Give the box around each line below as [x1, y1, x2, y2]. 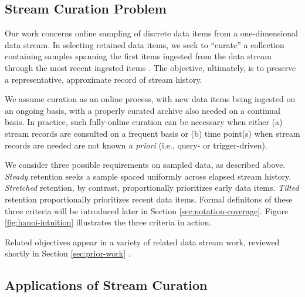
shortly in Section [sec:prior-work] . [5, 247, 131, 259]
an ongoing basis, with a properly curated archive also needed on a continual [5, 104, 280, 116]
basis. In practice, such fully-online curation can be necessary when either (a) [5, 116, 283, 128]
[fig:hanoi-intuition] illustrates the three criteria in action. [5, 216, 212, 228]
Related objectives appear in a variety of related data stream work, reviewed [5, 235, 280, 248]
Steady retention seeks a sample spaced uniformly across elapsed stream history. [5, 170, 292, 182]
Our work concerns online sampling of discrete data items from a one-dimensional [5, 27, 298, 39]
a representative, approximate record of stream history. [5, 73, 202, 85]
